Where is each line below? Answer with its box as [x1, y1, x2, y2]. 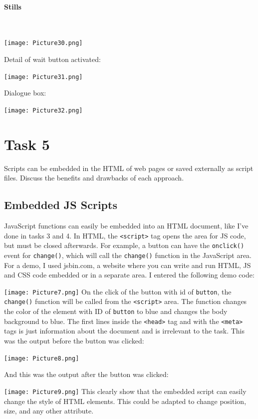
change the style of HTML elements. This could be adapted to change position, [4, 395, 247, 406]
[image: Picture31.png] [4, 73, 83, 80]
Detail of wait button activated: [4, 54, 101, 64]
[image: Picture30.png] [4, 39, 83, 47]
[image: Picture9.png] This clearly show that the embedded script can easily [4, 385, 247, 396]
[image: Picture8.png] [4, 354, 79, 362]
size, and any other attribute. [4, 405, 94, 416]
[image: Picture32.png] [4, 106, 83, 114]
